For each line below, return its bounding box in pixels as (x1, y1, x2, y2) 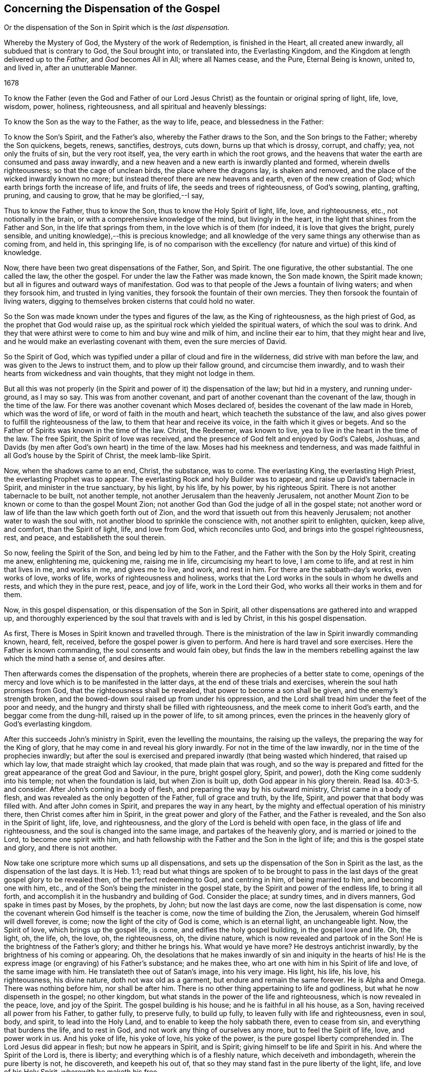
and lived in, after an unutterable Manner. (4, 63, 137, 72)
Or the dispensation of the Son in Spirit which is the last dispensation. (4, 23, 229, 32)
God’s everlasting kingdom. (4, 720, 92, 728)
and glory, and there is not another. (4, 843, 117, 852)
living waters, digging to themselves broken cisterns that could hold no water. (4, 297, 255, 306)
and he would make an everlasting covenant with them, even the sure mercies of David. (4, 337, 287, 346)
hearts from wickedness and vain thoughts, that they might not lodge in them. (4, 369, 255, 378)
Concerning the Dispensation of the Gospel (4, 2, 220, 15)
